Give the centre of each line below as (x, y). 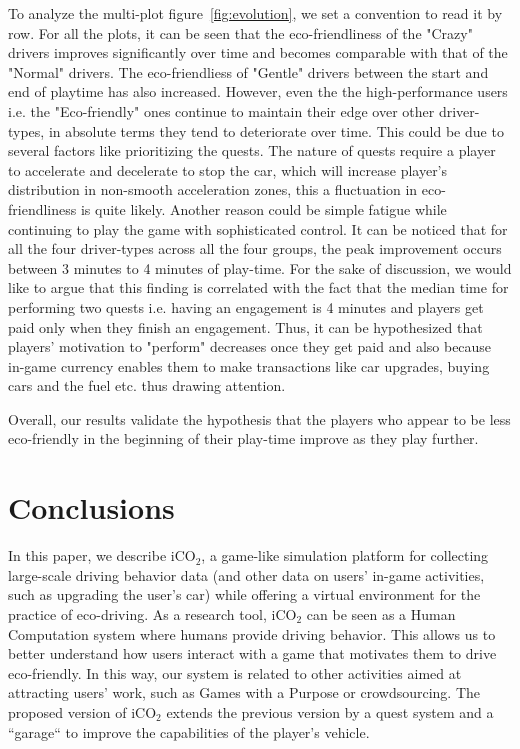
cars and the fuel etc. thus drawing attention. (147, 385)
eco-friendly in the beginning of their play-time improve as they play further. (243, 438)
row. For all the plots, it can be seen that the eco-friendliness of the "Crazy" (240, 32)
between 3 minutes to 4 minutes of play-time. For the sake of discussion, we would (260, 267)
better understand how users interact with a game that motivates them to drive (252, 653)
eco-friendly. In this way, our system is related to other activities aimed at (235, 672)
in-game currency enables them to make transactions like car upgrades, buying (249, 365)
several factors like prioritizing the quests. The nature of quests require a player (252, 150)
